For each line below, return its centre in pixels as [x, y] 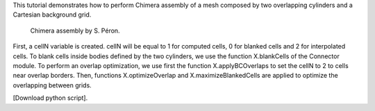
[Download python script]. [50, 98]
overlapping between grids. [52, 85]
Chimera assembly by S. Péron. [75, 31]
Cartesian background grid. [52, 15]
